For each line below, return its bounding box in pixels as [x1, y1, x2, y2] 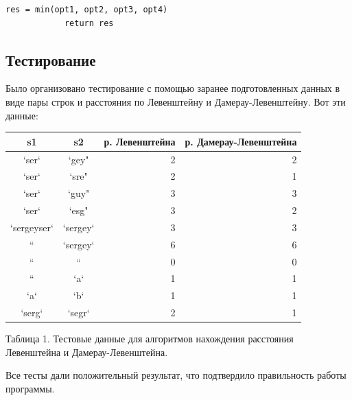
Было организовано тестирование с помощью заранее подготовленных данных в [5, 81, 340, 95]
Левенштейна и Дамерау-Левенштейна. [5, 344, 168, 359]
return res [64, 18, 114, 28]
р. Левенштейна [104, 134, 176, 148]
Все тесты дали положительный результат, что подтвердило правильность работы [5, 368, 347, 382]
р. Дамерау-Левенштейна [185, 134, 297, 148]
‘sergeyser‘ [10, 220, 54, 234]
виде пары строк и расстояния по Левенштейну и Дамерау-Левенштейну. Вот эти [5, 94, 346, 108]
